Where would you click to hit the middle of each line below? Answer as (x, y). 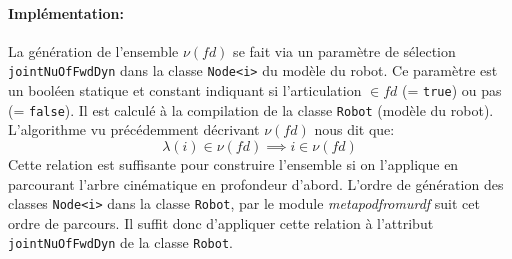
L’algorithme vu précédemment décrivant (134, 129)
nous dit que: (354, 129)
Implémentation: (66, 12)
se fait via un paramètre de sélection (344, 50)
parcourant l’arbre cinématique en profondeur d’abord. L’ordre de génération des (256, 183)
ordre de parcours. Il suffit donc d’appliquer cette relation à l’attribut (221, 222)
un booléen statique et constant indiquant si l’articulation (185, 90)
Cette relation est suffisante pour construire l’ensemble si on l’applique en (233, 163)
